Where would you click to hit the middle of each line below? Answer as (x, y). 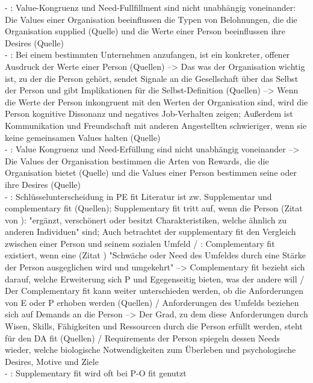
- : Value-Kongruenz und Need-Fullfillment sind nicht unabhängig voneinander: (150, 7)
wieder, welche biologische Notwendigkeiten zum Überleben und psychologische (150, 350)
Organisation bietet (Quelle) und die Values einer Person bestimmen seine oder (151, 173)
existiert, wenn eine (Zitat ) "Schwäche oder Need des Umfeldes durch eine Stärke (155, 255)
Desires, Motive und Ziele (52, 361)
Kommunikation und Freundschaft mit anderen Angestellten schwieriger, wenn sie (156, 125)
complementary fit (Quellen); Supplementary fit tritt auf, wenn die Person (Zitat (154, 208)
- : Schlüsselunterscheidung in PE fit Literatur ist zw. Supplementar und (138, 196)
